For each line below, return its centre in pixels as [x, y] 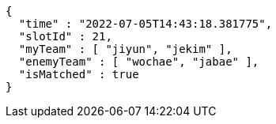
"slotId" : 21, [65, 36]
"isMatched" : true [79, 74]
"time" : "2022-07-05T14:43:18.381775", [146, 24]
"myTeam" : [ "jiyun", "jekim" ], [125, 49]
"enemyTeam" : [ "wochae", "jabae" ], [139, 62]
